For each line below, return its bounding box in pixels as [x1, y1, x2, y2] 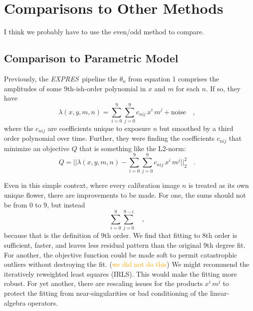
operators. [28, 297, 58, 308]
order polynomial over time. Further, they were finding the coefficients [4, 133, 215, 143]
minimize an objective [4, 143, 69, 153]
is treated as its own [188, 180, 249, 190]
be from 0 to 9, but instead [4, 199, 85, 209]
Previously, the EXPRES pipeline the [4, 73, 117, 83]
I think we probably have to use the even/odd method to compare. [4, 26, 204, 37]
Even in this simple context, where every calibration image [4, 180, 180, 190]
